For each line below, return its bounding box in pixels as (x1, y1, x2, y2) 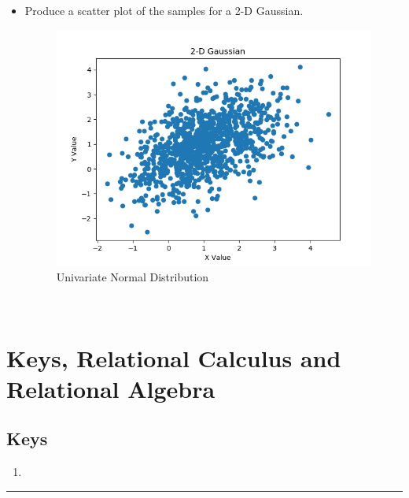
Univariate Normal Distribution (56, 269, 209, 285)
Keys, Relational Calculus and (6, 341, 341, 373)
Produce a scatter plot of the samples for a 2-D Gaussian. (24, 2, 304, 18)
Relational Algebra (6, 372, 216, 404)
